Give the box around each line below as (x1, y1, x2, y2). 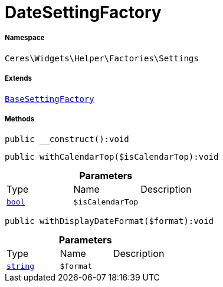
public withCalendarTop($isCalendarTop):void (5, 152, 219, 162)
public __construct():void (5, 134, 129, 144)
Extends (5, 74, 32, 83)
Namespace (5, 34, 45, 42)
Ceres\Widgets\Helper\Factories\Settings (5, 53, 199, 63)
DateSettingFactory (5, 2, 162, 22)
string (6, 262, 34, 271)
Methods (5, 114, 35, 123)
